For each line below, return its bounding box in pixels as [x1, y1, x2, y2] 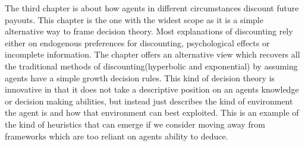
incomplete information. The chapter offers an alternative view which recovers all [5, 48, 300, 61]
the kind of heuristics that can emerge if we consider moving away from [5, 118, 265, 130]
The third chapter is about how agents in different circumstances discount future [5, 2, 299, 14]
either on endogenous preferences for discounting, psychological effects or [5, 36, 270, 49]
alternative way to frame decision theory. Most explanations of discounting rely [5, 25, 293, 37]
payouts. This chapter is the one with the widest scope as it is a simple [5, 13, 263, 26]
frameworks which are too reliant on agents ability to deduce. [5, 129, 228, 142]
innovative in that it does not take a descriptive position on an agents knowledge [5, 83, 299, 96]
